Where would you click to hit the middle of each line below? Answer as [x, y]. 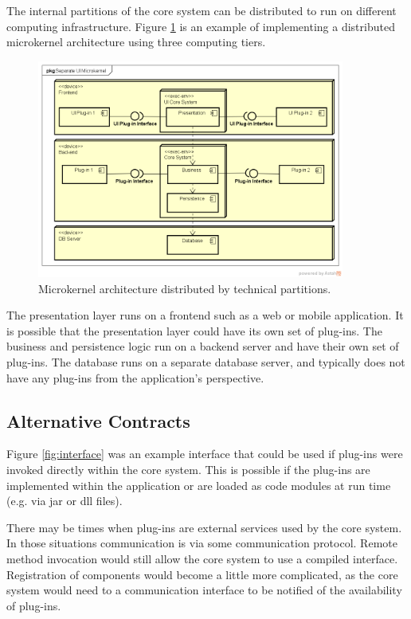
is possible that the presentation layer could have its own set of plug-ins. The [194, 330]
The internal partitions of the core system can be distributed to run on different [202, 10]
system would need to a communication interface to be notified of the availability [204, 590]
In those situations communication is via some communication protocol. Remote [202, 543]
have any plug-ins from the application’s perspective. [135, 377]
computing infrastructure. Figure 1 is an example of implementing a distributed [201, 26]
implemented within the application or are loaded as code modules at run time [199, 485]
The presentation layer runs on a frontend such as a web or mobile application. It [205, 315]
